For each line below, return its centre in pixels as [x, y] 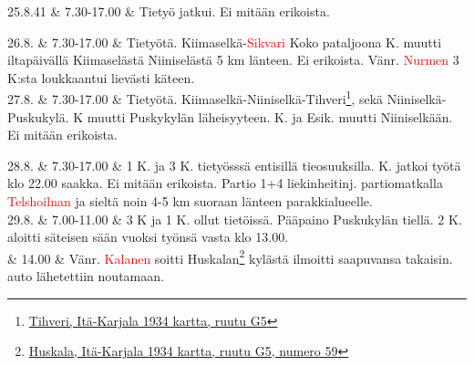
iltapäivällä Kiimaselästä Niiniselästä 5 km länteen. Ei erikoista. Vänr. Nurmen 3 [233, 60]
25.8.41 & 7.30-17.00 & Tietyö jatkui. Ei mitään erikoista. [169, 11]
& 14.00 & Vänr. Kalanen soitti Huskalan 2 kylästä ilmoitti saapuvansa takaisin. [230, 256]
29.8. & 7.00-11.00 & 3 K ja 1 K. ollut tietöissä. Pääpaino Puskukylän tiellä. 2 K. [235, 219]
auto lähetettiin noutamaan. [86, 276]
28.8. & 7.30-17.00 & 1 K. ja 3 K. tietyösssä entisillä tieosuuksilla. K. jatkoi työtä [234, 165]
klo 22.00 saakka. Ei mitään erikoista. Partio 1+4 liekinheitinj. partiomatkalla [225, 183]
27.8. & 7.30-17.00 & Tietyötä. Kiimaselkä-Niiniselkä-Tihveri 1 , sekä [196, 98]
